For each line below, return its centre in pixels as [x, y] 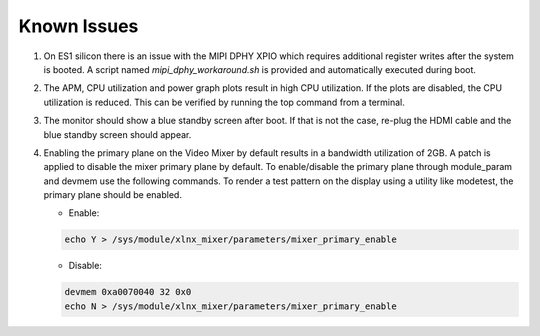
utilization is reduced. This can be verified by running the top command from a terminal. [224, 102]
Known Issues [78, 26]
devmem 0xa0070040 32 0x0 [128, 292]
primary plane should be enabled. [112, 195]
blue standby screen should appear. [117, 134]
